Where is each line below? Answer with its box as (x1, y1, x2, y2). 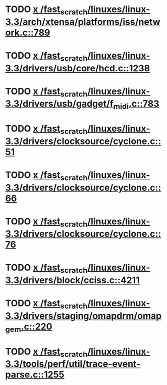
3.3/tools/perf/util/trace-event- (5, 358, 141, 370)
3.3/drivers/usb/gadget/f (5, 98, 114, 110)
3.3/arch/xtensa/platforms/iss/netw (5, 16, 160, 27)
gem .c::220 (5, 321, 52, 334)
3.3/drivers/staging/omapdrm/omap (5, 310, 162, 321)
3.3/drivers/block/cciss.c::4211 (5, 274, 140, 286)
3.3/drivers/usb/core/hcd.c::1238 (5, 62, 150, 74)
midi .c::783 (113, 98, 160, 111)
